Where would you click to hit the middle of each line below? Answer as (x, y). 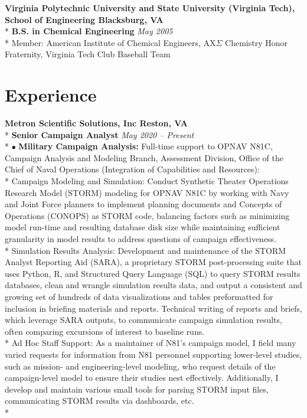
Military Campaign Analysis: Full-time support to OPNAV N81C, (146, 146)
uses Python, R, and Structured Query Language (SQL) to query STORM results (153, 273)
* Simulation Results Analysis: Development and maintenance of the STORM (146, 250)
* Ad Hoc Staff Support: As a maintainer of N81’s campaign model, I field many (151, 343)
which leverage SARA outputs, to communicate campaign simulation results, (143, 320)
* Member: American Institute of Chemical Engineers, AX (110, 42)
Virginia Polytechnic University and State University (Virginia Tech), (150, 8)
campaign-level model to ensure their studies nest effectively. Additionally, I (142, 378)
